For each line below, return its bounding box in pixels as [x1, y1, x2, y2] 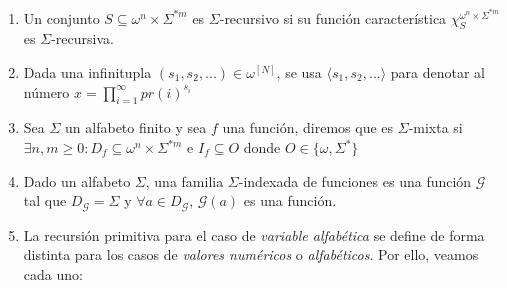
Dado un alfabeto [23, 170, 131, 191]
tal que [23, 190, 67, 211]
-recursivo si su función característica [219, 7, 447, 28]
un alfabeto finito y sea [65, 117, 207, 138]
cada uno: [23, 263, 83, 284]
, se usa [276, 62, 322, 83]
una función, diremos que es [222, 117, 394, 138]
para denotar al [390, 62, 486, 83]
